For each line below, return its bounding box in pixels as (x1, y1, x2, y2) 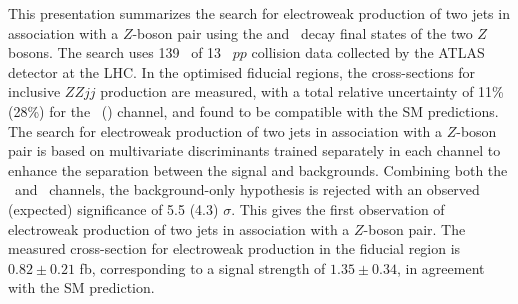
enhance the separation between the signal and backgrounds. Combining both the (8, 159, 508, 180)
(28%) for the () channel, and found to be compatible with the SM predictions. (8, 100, 499, 121)
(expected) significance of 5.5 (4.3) (8, 198, 219, 219)
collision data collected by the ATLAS (251, 42, 485, 63)
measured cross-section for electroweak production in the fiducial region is (8, 238, 461, 259)
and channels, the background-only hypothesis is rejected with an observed (14, 179, 480, 200)
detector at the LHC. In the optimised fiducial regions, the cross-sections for (8, 61, 476, 82)
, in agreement (396, 257, 485, 278)
